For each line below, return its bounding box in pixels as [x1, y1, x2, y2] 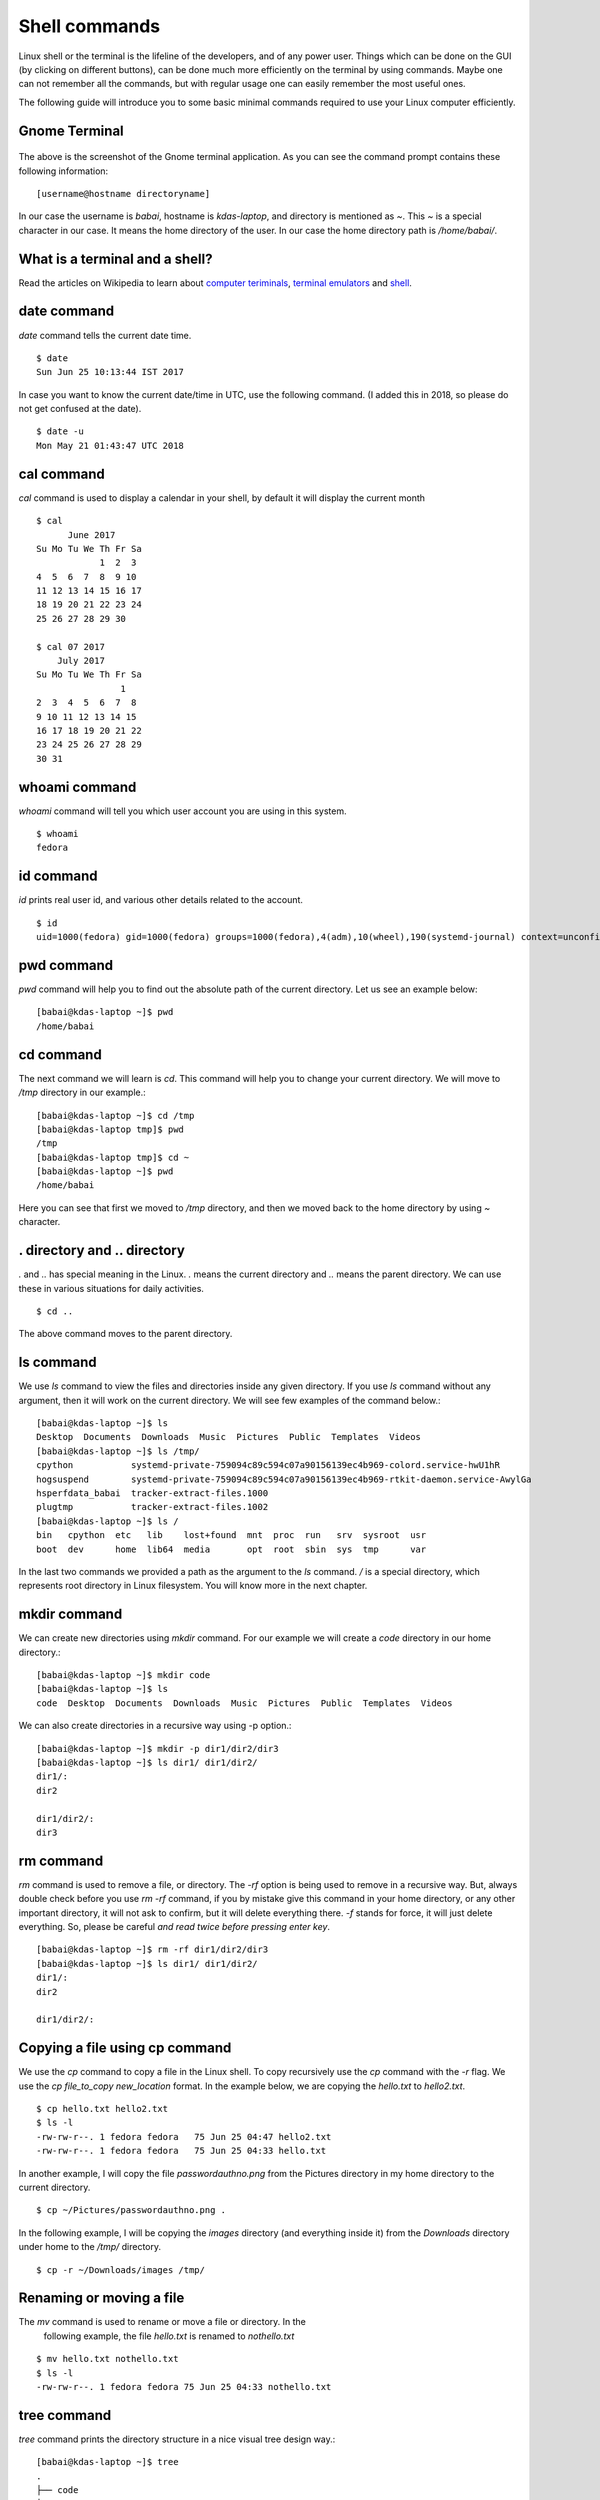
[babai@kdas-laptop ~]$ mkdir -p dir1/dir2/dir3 [36, 1743, 279, 1754]
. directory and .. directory [18, 1242, 185, 1259]
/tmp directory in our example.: [18, 1086, 147, 1099]
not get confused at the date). [18, 403, 142, 415]
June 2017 [67, 529, 116, 540]
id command [18, 868, 98, 885]
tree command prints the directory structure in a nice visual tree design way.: [18, 2433, 336, 2445]
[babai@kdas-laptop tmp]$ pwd [36, 1123, 185, 1135]
